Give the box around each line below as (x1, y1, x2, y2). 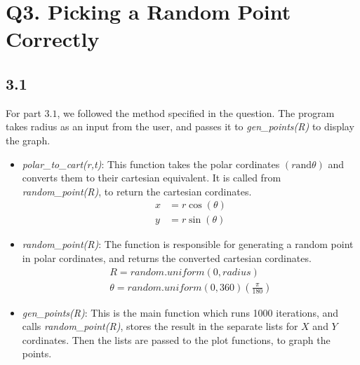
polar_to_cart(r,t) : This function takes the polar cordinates (22, 156, 280, 171)
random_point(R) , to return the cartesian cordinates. (22, 184, 252, 198)
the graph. (6, 132, 51, 147)
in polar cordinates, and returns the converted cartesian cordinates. (22, 250, 312, 265)
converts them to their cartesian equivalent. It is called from (22, 170, 281, 185)
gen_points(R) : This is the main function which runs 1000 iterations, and (22, 305, 339, 319)
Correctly (6, 25, 100, 53)
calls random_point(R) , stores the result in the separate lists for (22, 319, 298, 333)
